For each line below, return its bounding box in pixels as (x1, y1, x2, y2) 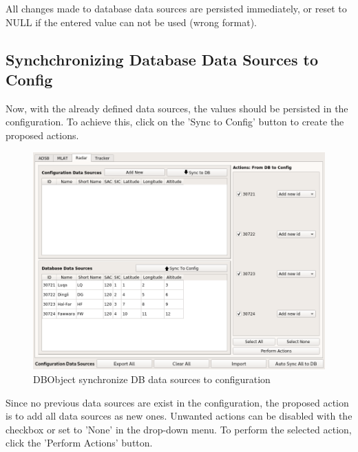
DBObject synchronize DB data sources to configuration (33, 372, 271, 387)
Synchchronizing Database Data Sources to (6, 48, 318, 70)
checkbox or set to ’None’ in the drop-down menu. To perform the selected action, (6, 422, 352, 436)
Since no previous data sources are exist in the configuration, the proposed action (6, 395, 349, 409)
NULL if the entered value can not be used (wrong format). (6, 14, 257, 29)
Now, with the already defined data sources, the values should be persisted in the (6, 101, 348, 115)
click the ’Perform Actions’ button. (6, 435, 153, 450)
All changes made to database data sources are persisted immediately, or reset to (6, 1, 347, 15)
